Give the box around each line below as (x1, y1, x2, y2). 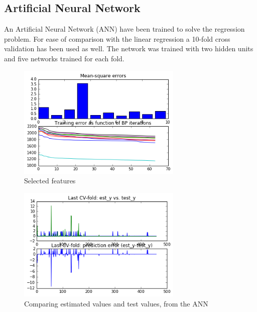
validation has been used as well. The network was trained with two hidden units (4, 43, 253, 54)
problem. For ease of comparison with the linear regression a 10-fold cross (4, 33, 230, 44)
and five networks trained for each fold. (4, 53, 124, 63)
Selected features (24, 175, 76, 186)
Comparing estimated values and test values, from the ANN (24, 298, 208, 308)
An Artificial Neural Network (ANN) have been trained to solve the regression (4, 24, 245, 34)
